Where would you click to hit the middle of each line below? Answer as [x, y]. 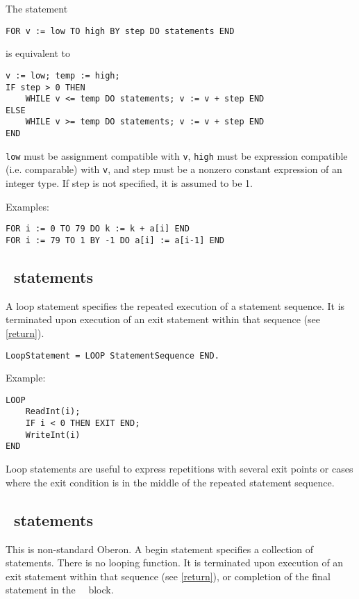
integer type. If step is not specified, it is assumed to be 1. [129, 183]
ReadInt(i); [53, 412]
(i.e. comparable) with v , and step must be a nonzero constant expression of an [174, 169]
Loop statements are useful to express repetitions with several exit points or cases [179, 469]
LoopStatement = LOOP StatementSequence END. [112, 355]
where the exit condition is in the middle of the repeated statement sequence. [170, 482]
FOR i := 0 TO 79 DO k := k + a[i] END [98, 229]
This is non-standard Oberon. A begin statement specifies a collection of [160, 549]
